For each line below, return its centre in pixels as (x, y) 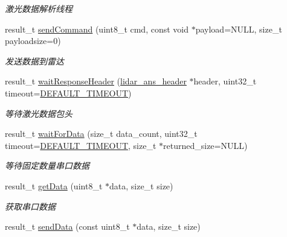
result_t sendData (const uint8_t (67, 226)
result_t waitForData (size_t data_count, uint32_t (101, 134)
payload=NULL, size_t (239, 29)
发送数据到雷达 (34, 61)
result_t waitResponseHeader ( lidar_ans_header (96, 81)
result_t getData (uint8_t (54, 185)
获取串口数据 (30, 206)
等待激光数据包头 (39, 113)
